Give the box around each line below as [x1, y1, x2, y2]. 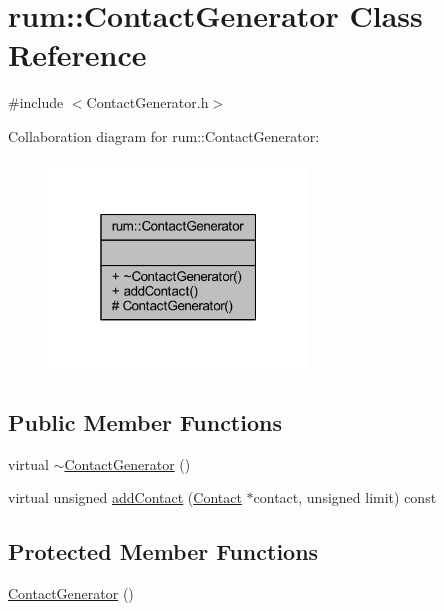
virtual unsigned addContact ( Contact [8, 487, 242, 508]
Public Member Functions [8, 406, 282, 437]
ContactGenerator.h [86, 92, 209, 113]
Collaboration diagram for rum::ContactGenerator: [8, 125, 320, 146]
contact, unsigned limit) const [253, 487, 437, 508]
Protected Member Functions [8, 536, 319, 567]
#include [8, 92, 64, 113]
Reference [8, 34, 147, 75]
